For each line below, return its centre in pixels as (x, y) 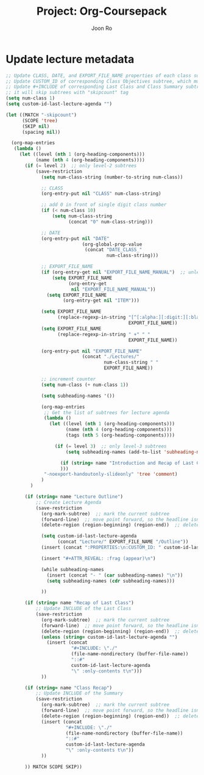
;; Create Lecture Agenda (69, 502)
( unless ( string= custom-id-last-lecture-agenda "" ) (109, 637)
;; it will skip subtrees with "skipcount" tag (67, 93)
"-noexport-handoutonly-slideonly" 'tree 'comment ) (111, 475)
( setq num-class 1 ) (30, 98)
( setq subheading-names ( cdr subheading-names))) (111, 581)
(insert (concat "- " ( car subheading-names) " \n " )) (115, 575)
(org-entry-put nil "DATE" (76, 238)
